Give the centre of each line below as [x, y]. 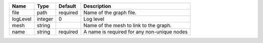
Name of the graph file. [110, 12]
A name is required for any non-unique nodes [136, 32]
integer [45, 19]
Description [97, 6]
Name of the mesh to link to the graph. [128, 25]
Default [67, 6]
